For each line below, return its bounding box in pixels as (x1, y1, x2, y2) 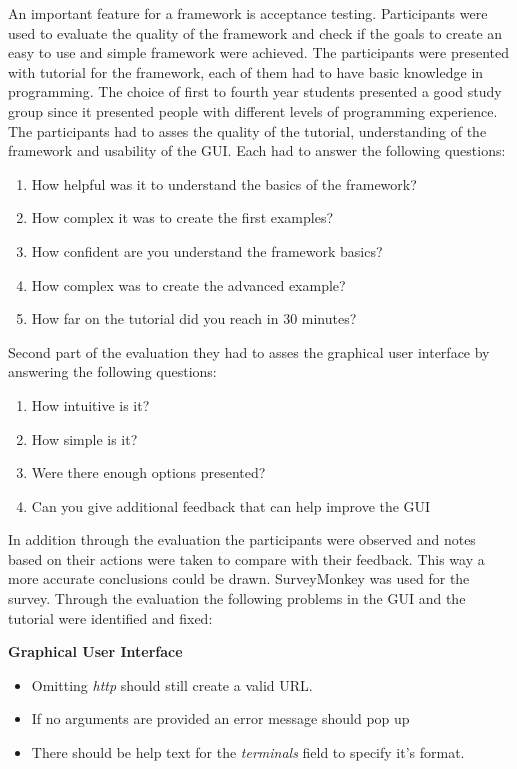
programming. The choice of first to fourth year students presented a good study (8, 81, 502, 102)
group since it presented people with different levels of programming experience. (8, 100, 498, 121)
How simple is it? (31, 428, 138, 449)
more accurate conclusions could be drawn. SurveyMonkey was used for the (8, 568, 470, 589)
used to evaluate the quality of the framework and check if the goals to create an (8, 22, 503, 43)
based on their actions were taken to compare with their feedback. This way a (8, 548, 485, 569)
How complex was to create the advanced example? (31, 274, 346, 295)
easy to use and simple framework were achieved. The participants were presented (8, 42, 510, 63)
